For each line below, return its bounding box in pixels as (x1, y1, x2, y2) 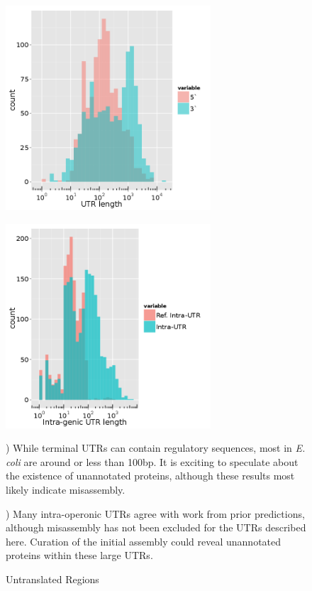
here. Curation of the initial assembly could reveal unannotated (6, 533, 282, 548)
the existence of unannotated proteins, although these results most (6, 468, 295, 483)
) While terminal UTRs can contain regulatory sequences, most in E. (6, 440, 306, 455)
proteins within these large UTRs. (6, 548, 153, 563)
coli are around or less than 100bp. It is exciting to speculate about (6, 454, 299, 469)
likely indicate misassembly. (6, 482, 126, 497)
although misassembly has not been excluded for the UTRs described (6, 520, 306, 535)
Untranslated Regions (6, 571, 99, 586)
